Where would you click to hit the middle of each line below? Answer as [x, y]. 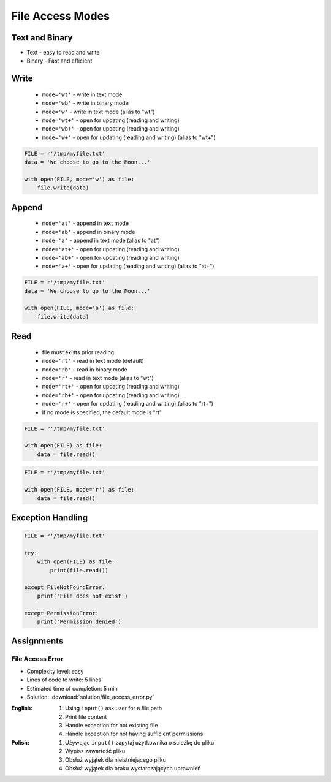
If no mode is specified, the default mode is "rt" [102, 412]
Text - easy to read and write [63, 53]
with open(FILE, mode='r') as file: [79, 490]
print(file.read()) [79, 570]
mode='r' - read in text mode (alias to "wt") [98, 378]
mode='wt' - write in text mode [82, 94]
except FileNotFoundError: [65, 587]
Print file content [86, 716]
